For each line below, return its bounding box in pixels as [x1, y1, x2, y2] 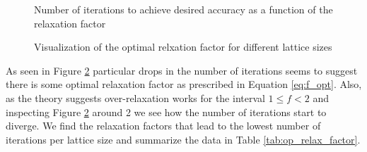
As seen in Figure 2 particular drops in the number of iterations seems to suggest [6, 63, 358, 77]
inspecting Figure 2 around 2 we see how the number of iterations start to [6, 104, 327, 119]
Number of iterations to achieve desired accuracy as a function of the [34, 2, 333, 16]
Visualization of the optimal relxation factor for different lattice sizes [34, 39, 332, 54]
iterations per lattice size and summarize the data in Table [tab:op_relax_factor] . [6, 132, 361, 146]
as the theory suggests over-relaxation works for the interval [6, 90, 265, 105]
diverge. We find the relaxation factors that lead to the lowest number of [6, 118, 321, 133]
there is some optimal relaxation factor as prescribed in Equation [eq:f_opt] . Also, [6, 77, 362, 91]
